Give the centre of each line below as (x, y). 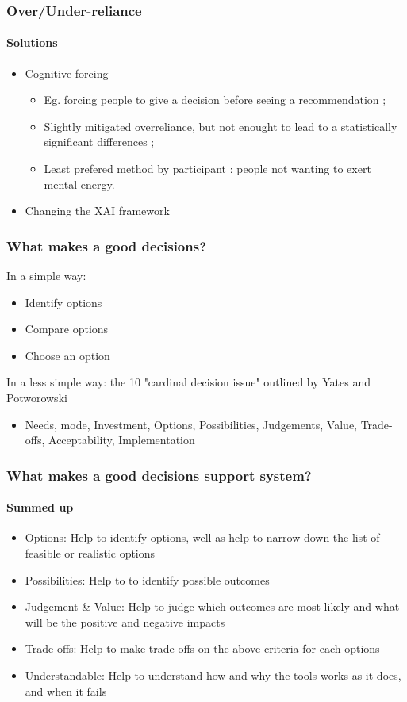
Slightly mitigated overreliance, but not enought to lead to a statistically (221, 126)
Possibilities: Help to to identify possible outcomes (147, 579)
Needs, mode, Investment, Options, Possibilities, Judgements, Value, (191, 424)
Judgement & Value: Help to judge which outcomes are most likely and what (212, 606)
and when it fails (66, 690)
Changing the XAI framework (97, 211)
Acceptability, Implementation (122, 440)
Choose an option (67, 355)
